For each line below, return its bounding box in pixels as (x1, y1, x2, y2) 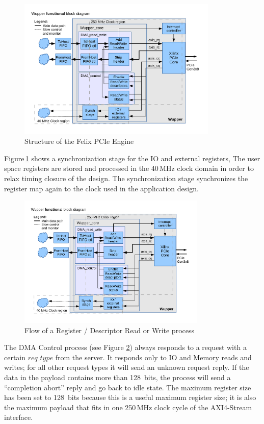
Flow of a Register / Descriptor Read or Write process (24, 325, 195, 335)
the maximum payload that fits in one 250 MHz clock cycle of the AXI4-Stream (4, 402, 252, 412)
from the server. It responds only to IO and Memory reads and (55, 352, 252, 362)
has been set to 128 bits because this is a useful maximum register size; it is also (4, 392, 256, 403)
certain (4, 352, 26, 362)
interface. (4, 412, 33, 422)
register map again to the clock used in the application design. (4, 183, 199, 193)
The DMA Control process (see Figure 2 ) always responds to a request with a (4, 342, 247, 353)
